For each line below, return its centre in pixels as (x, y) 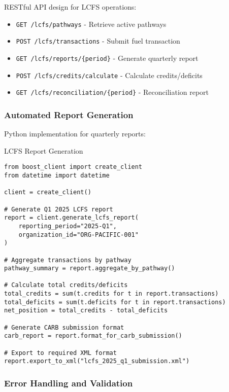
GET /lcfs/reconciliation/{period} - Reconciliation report (112, 92)
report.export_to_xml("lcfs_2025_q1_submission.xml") (97, 361)
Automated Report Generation (69, 114)
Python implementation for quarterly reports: (75, 134)
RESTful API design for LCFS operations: (70, 7)
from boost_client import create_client (73, 167)
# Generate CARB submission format (64, 327)
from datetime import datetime (57, 175)
